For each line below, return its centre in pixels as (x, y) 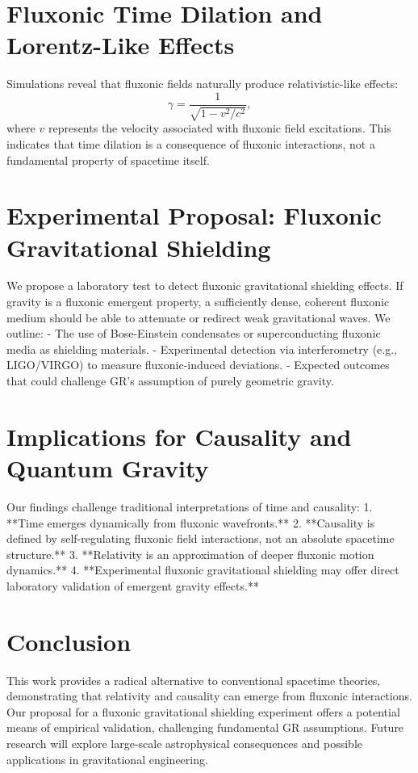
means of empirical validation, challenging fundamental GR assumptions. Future (205, 727)
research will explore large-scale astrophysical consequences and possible (184, 743)
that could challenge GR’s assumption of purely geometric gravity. (170, 381)
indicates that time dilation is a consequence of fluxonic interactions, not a (191, 143)
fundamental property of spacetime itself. (108, 160)
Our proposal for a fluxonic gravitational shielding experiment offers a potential (203, 711)
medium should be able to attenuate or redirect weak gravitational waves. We (199, 317)
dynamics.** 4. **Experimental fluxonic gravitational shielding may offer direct (203, 570)
